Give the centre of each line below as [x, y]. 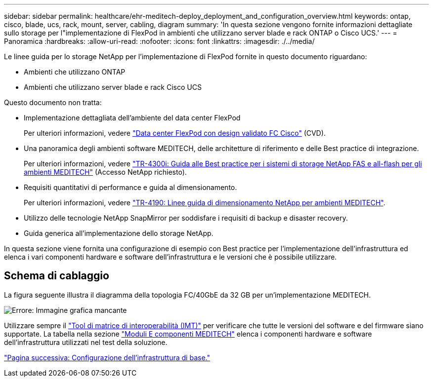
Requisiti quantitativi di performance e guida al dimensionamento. [130, 187]
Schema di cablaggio [57, 276]
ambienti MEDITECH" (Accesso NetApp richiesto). [105, 172]
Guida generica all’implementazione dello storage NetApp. [119, 233]
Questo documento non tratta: [53, 102]
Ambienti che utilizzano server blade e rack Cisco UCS [113, 87]
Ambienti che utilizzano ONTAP [75, 72]
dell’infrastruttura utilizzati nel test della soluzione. [86, 342]
